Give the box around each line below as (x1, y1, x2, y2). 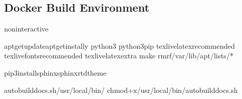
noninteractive (4, 23, 49, 34)
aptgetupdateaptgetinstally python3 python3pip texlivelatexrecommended (4, 40, 235, 51)
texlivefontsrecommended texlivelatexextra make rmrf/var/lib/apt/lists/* (4, 50, 234, 61)
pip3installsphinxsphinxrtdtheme (4, 67, 107, 78)
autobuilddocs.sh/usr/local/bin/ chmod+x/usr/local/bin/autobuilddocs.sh (4, 84, 238, 95)
